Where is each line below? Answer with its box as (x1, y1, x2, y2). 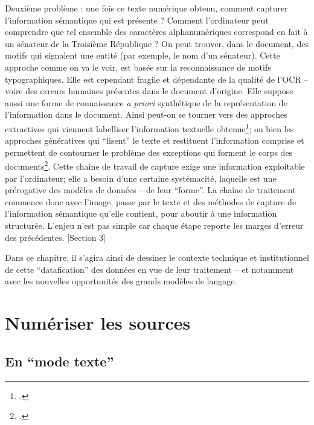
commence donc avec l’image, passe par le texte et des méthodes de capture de (5, 195, 296, 208)
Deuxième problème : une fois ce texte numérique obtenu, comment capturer (5, 2, 288, 14)
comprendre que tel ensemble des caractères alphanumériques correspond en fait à (5, 25, 308, 38)
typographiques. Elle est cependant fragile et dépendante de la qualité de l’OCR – (5, 72, 309, 85)
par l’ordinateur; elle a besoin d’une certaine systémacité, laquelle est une (5, 171, 277, 184)
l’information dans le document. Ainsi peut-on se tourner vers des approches (5, 108, 287, 121)
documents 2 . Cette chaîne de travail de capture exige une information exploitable (5, 158, 305, 173)
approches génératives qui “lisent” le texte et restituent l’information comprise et (5, 134, 304, 147)
